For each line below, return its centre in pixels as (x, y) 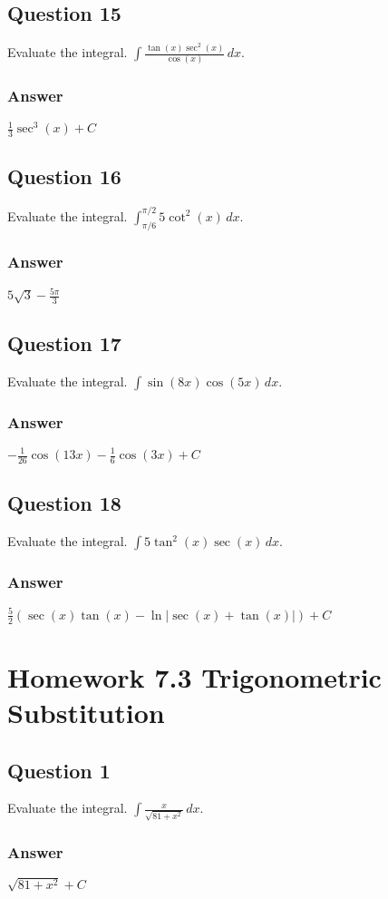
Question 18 (64, 503)
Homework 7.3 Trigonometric (194, 676)
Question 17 (64, 343)
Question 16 (64, 176)
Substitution (86, 712)
